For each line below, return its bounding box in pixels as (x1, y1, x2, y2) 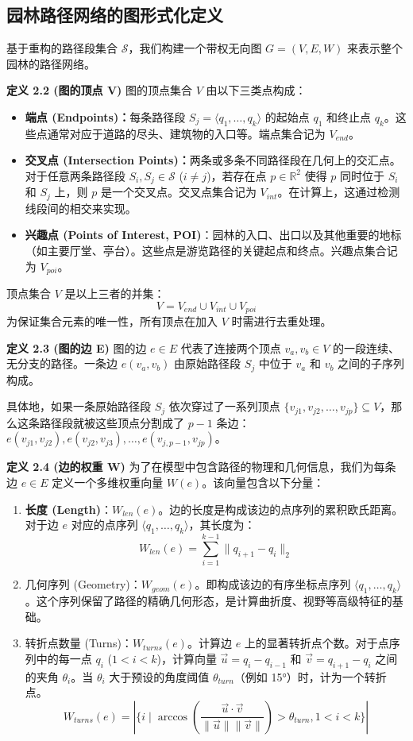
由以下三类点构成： (206, 82, 307, 98)
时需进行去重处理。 (231, 313, 332, 330)
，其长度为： (188, 516, 256, 533)
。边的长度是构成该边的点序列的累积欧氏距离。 (158, 500, 403, 517)
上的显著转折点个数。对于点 (244, 635, 389, 651)
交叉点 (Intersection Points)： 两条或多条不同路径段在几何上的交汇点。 (25, 152, 401, 168)
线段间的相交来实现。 (25, 199, 137, 216)
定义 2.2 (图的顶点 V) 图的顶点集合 (6, 82, 193, 98)
